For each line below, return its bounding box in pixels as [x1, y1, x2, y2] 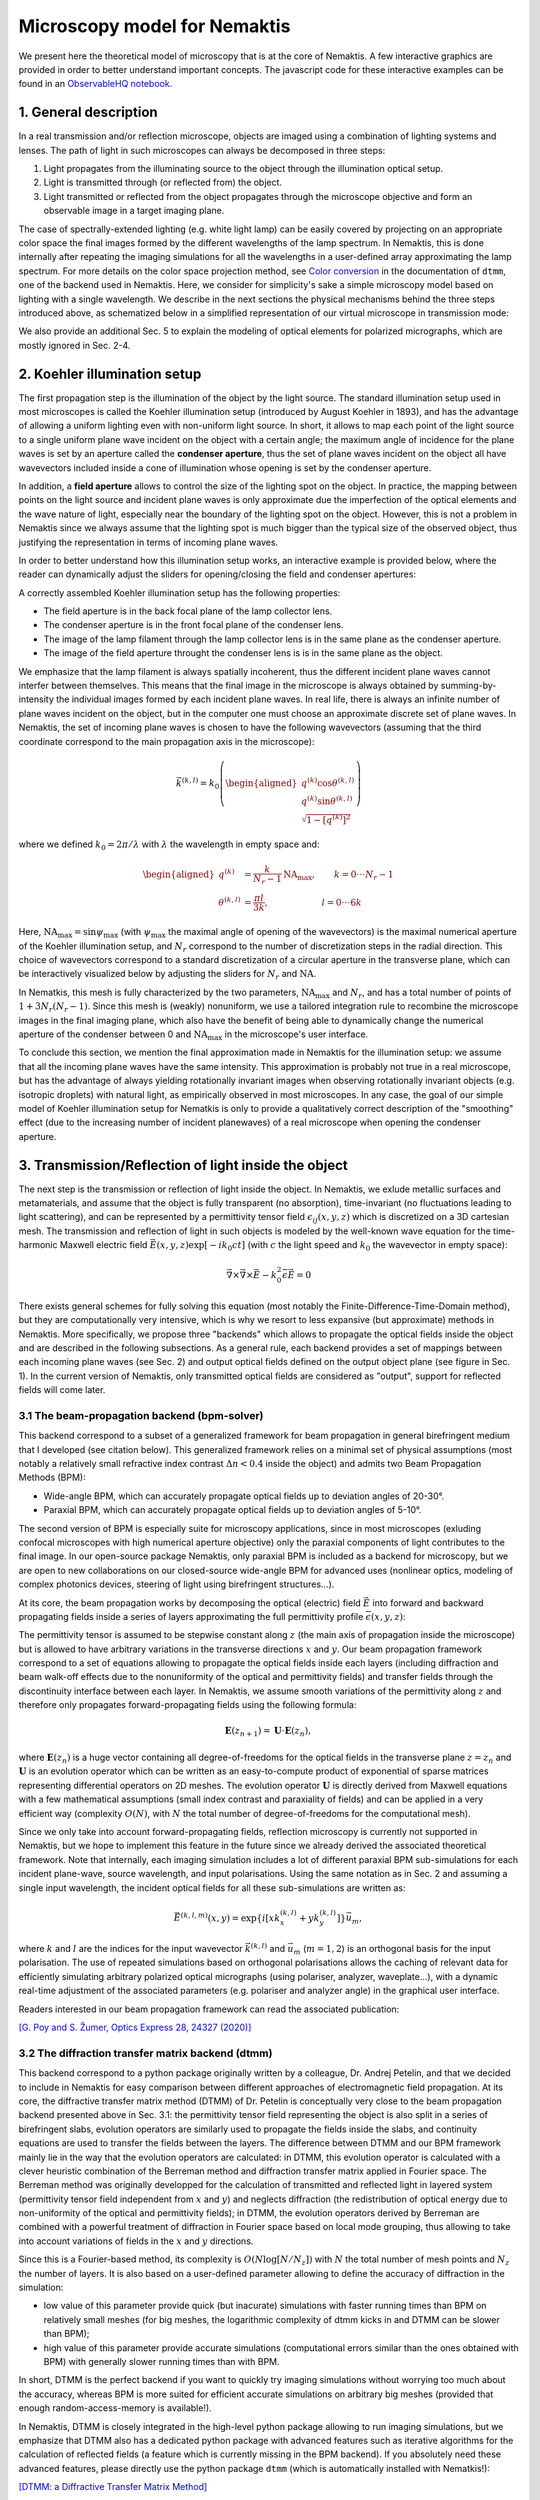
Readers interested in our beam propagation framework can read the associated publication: [18, 2003, 400, 2015]
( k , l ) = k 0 [181, 776, 220, 791]
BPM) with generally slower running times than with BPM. [43, 2355, 280, 2367]
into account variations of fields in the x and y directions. [18, 2235, 254, 2247]
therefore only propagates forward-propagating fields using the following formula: [18, 1699, 357, 1711]
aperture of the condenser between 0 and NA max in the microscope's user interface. [18, 1028, 369, 1042]
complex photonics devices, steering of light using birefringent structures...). [18, 1578, 335, 1590]
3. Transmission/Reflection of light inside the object [18, 1156, 349, 1174]
